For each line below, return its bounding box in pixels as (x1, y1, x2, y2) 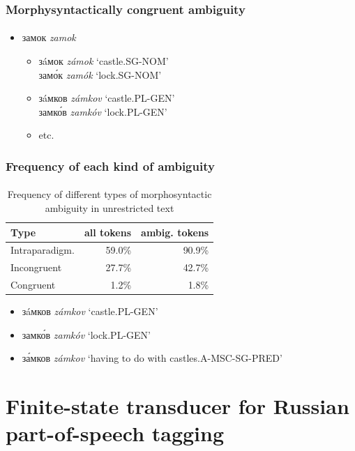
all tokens (84, 224, 132, 239)
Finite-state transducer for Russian (6, 392, 349, 420)
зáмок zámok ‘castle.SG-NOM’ (38, 54, 169, 68)
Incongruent (10, 260, 62, 275)
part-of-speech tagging (6, 419, 225, 448)
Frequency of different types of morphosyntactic (7, 187, 212, 201)
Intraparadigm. (10, 243, 75, 257)
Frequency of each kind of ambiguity (6, 157, 215, 174)
